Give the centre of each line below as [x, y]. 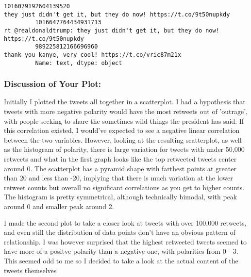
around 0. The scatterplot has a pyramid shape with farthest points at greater [120, 168]
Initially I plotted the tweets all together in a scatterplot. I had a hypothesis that [125, 102]
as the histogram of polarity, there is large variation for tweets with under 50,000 [124, 149]
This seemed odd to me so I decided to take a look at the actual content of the [121, 260]
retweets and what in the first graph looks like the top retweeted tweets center [120, 159]
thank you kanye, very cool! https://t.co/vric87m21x [93, 55]
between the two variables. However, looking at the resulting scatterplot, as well [123, 139]
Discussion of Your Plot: [53, 84]
